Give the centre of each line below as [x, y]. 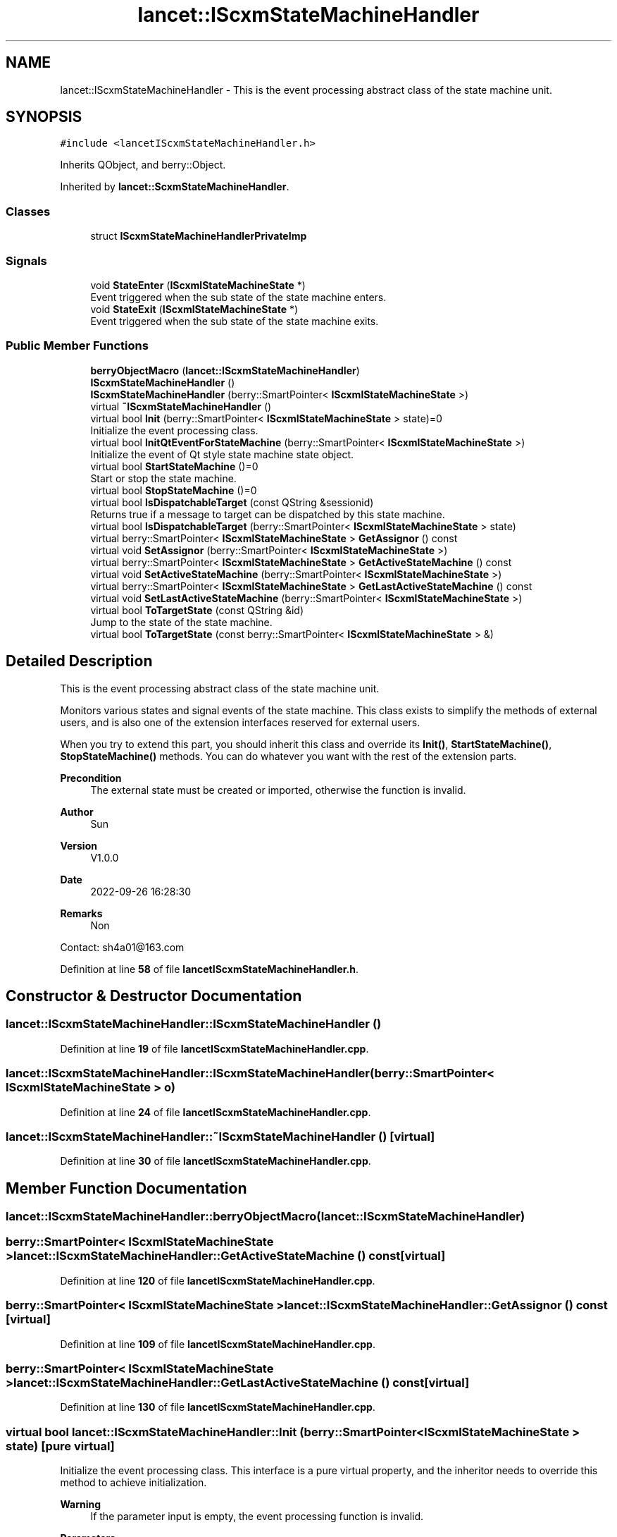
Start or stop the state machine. [163, 478]
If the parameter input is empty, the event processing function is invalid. [257, 1517]
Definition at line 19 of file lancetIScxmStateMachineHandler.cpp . [214, 1048]
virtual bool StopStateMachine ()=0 [174, 490]
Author [77, 812]
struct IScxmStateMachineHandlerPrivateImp [199, 236]
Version [79, 845]
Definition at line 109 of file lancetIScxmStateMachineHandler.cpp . [218, 1344]
